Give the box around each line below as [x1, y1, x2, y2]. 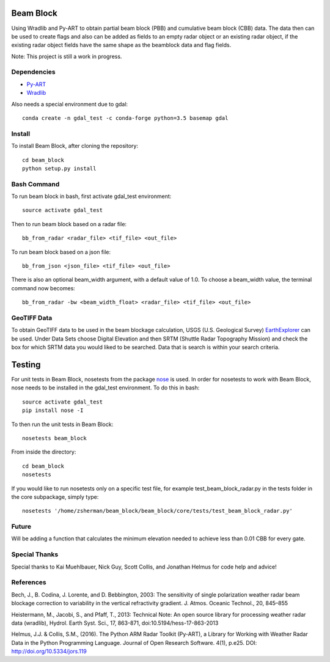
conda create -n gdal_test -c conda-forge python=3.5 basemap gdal [22, 115, 229, 122]
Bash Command [11, 180, 60, 188]
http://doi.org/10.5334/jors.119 [11, 648, 87, 655]
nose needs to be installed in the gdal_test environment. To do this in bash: [11, 384, 200, 391]
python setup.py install [22, 165, 97, 172]
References [11, 578, 46, 587]
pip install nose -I [22, 407, 84, 414]
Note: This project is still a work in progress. [11, 53, 122, 60]
